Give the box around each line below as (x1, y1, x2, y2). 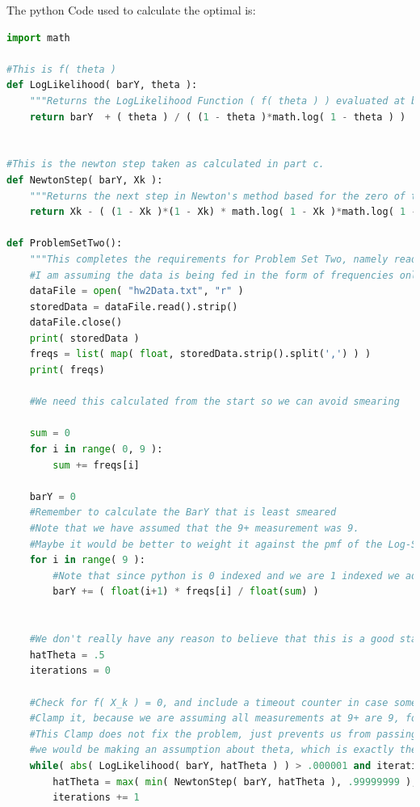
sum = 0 (29, 427, 70, 439)
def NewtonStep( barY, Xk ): (6, 174, 163, 186)
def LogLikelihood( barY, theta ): (6, 79, 198, 91)
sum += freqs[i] (52, 459, 140, 471)
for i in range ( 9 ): (29, 554, 145, 566)
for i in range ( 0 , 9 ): (29, 443, 163, 456)
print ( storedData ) (29, 332, 140, 344)
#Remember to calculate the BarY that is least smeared (29, 506, 337, 519)
